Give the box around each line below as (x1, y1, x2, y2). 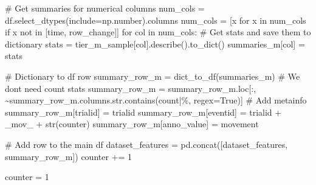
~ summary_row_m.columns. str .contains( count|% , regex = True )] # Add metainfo (5, 94, 307, 106)
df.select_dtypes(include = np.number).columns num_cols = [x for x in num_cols (5, 13, 306, 26)
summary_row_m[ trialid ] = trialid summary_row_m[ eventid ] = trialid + (5, 105, 282, 118)
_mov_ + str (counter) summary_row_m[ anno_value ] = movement (5, 117, 259, 130)
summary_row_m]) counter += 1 (5, 150, 132, 162)
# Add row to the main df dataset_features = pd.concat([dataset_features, (5, 138, 288, 150)
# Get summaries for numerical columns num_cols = (5, 2, 205, 14)
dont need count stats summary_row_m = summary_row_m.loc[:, (5, 82, 256, 94)
